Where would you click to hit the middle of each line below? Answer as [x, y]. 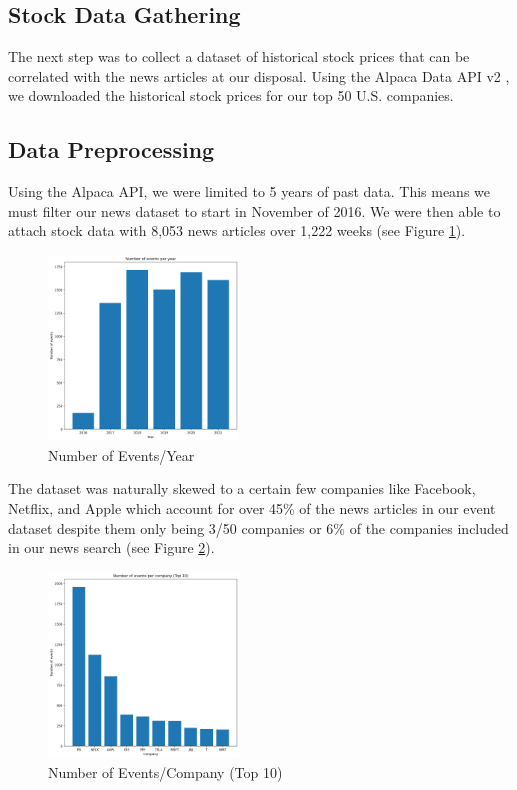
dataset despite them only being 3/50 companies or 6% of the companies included [258, 527]
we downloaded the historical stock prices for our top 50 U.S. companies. [231, 95]
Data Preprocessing [111, 149]
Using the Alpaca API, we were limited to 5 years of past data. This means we [249, 191]
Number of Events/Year [121, 454]
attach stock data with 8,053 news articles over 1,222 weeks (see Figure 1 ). [237, 230]
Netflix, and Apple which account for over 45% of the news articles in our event [252, 508]
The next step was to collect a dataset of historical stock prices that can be [239, 56]
